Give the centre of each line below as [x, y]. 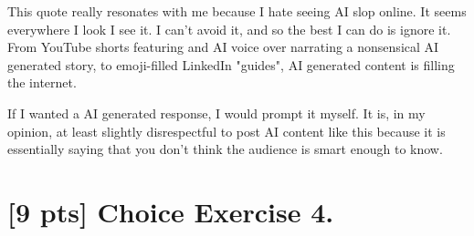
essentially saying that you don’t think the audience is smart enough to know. [225, 149]
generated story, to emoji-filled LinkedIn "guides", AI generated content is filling [231, 64]
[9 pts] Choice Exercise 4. [171, 211]
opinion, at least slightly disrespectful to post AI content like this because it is [226, 131]
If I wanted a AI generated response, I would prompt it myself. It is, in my [216, 113]
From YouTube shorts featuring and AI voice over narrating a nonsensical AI [223, 47]
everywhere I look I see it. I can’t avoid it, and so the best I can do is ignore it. [229, 29]
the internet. [42, 82]
